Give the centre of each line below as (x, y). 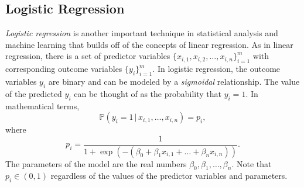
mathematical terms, (42, 105)
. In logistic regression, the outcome (216, 69)
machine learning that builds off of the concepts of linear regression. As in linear (149, 44)
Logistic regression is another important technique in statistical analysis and (142, 33)
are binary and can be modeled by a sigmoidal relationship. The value (174, 81)
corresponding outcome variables (64, 69)
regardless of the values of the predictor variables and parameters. (169, 176)
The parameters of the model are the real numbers (96, 163)
